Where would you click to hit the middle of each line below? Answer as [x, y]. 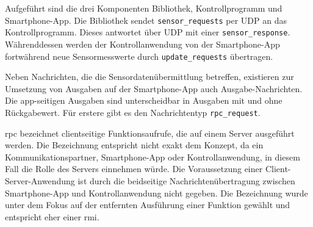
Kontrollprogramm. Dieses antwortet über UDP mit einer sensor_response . [148, 32]
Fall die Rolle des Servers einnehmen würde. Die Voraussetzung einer [134, 169]
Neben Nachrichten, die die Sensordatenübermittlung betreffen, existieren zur [149, 77]
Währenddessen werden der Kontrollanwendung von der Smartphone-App [142, 44]
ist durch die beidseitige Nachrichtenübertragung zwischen [186, 180]
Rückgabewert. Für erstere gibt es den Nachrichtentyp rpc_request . [133, 112]
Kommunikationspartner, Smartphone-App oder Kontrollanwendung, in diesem [153, 157]
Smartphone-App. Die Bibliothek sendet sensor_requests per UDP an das [146, 20]
